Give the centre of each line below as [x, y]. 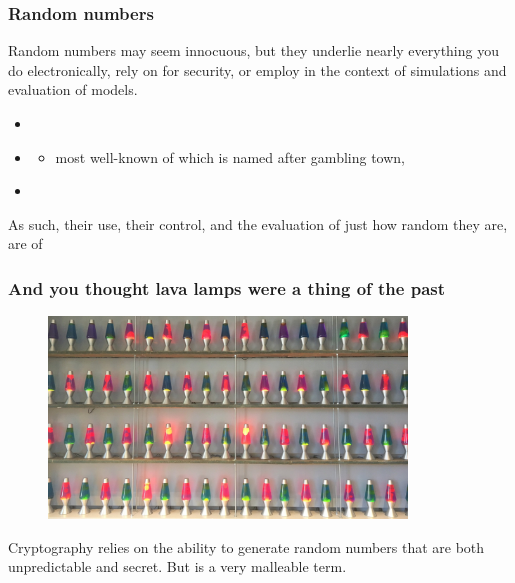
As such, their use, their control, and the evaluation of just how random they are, [258, 223]
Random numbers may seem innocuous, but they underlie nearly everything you [253, 50]
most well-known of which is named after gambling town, [230, 156]
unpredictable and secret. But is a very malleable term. [177, 566]
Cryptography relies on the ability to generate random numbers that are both [246, 546]
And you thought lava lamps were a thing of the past [227, 287]
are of [25, 243]
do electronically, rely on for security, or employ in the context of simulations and [257, 69]
